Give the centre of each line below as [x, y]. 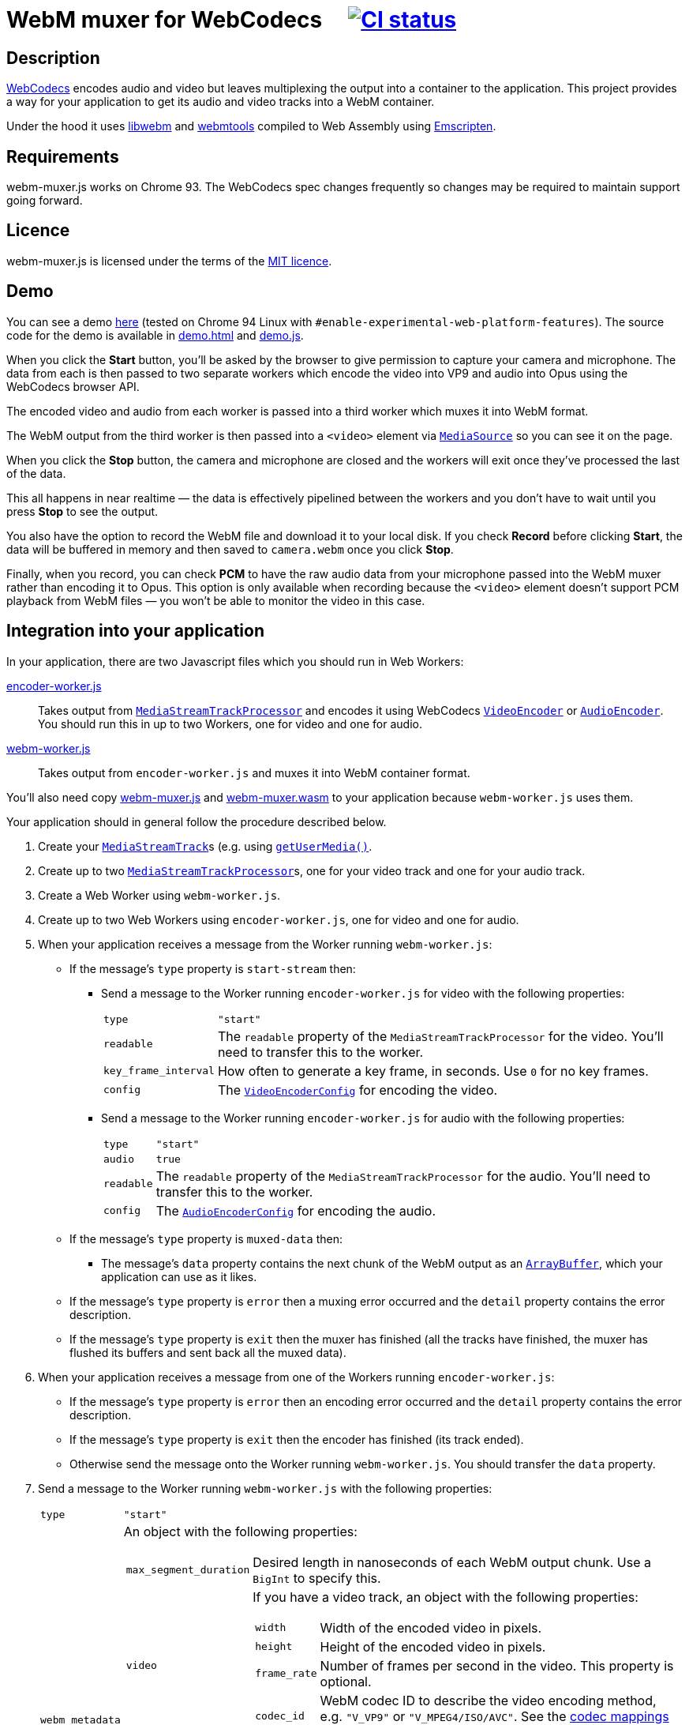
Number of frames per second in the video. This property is [497, 1665]
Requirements [63, 156]
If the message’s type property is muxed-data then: [206, 1238]
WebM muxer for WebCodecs [165, 20]
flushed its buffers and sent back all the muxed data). [208, 1352]
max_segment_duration [188, 1570]
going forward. [45, 201]
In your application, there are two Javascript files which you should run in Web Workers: [235, 661]
